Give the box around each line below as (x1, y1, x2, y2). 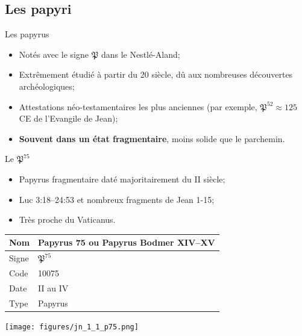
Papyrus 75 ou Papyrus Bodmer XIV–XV (38, 236, 215, 249)
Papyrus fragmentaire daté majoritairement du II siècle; (19, 172, 225, 185)
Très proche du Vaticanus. (19, 213, 116, 226)
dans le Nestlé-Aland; (101, 48, 180, 60)
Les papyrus (5, 28, 49, 40)
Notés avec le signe (19, 48, 89, 60)
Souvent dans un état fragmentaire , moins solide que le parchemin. (19, 132, 285, 145)
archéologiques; (19, 79, 75, 92)
